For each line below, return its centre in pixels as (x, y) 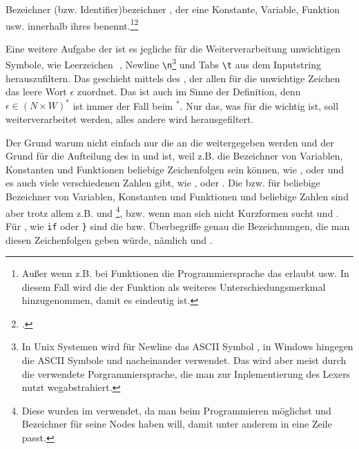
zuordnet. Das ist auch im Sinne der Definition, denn (189, 92)
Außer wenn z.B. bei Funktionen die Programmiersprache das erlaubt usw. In (185, 273)
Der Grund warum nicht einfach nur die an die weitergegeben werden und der (170, 142)
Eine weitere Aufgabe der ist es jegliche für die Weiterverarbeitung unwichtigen (173, 48)
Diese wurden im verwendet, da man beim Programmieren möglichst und (176, 410)
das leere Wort (36, 92)
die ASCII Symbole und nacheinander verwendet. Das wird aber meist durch (184, 360)
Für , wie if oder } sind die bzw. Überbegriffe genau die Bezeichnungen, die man (178, 226)
